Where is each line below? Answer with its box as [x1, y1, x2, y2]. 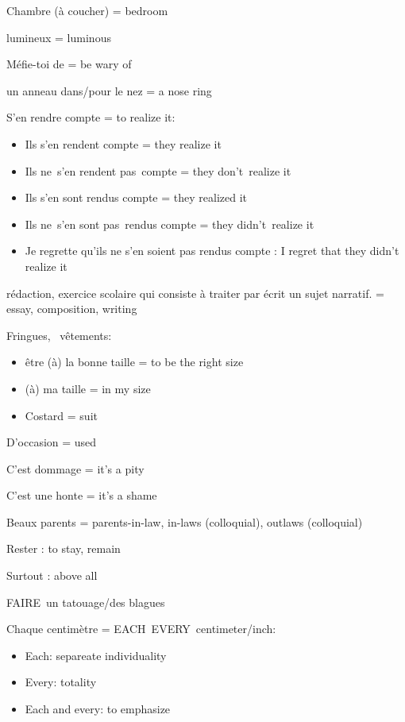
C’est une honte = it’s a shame [6, 487, 157, 504]
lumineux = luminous [6, 29, 111, 45]
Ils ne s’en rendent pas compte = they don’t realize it [25, 162, 291, 179]
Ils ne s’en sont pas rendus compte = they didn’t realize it [25, 215, 314, 232]
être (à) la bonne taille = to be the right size [25, 353, 244, 370]
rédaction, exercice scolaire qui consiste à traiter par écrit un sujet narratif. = [6, 284, 384, 301]
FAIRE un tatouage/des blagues [6, 593, 165, 610]
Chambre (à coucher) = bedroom [6, 2, 168, 18]
